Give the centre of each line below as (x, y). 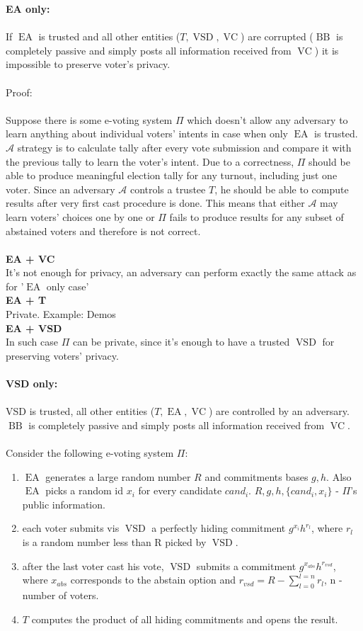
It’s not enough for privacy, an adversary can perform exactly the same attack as (181, 272)
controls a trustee (168, 189)
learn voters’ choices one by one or (80, 216)
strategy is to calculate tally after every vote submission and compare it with (184, 147)
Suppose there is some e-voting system (89, 119)
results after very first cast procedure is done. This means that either (155, 203)
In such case (32, 342)
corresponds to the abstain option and (153, 580)
